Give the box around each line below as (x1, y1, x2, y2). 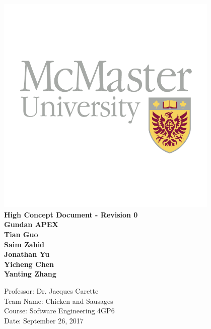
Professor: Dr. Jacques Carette (4, 285, 99, 296)
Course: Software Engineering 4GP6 (4, 305, 115, 316)
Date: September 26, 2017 (4, 315, 84, 325)
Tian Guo (4, 229, 38, 239)
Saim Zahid (4, 239, 45, 249)
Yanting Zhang (4, 268, 56, 279)
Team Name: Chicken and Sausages (4, 295, 113, 306)
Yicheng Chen (4, 258, 54, 269)
